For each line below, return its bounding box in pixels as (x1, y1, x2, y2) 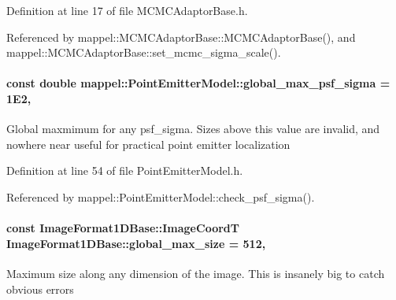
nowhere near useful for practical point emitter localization (6, 135, 291, 152)
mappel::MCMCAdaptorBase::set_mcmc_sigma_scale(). (6, 44, 281, 61)
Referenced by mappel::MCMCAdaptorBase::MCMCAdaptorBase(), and (6, 28, 356, 45)
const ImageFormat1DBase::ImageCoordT (6, 220, 239, 236)
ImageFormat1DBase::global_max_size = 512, (6, 235, 266, 251)
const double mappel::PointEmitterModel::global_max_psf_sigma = (6, 75, 390, 91)
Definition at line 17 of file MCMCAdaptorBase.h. (6, 2, 248, 18)
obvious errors (6, 280, 74, 297)
